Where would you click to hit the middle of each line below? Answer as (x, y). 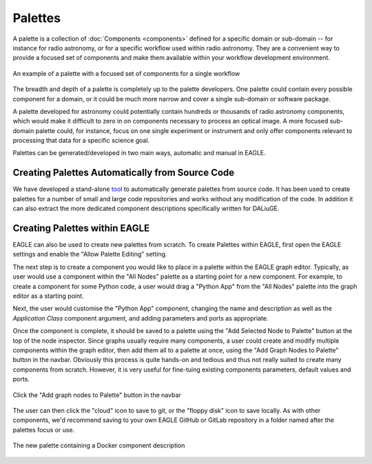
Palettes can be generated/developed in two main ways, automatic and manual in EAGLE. (139, 153)
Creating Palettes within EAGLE (81, 228)
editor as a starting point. (48, 296)
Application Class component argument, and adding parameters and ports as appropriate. (141, 318)
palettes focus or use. (44, 430)
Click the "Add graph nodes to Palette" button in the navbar (97, 395)
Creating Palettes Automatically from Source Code (124, 173)
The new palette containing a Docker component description (99, 445)
